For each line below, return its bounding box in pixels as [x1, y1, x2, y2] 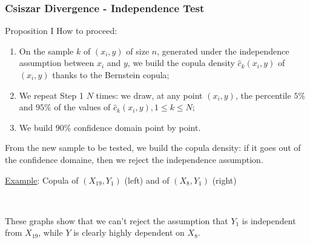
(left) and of [124, 173, 170, 186]
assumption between [19, 56, 94, 69]
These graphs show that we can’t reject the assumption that [5, 214, 228, 227]
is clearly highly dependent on [73, 226, 185, 239]
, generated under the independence [157, 44, 289, 57]
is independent [242, 214, 296, 227]
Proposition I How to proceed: [5, 24, 117, 37]
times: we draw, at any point [96, 88, 203, 101]
